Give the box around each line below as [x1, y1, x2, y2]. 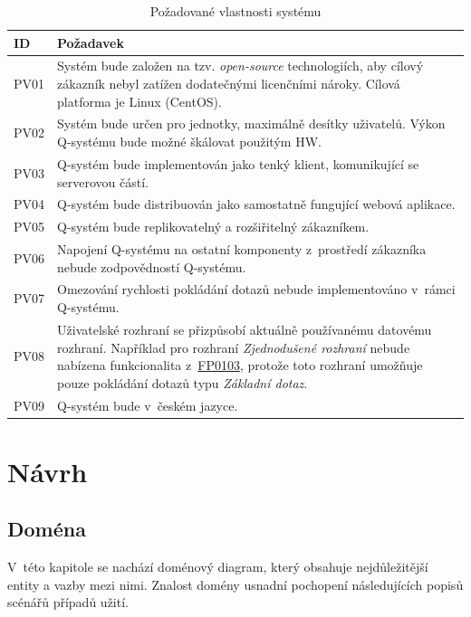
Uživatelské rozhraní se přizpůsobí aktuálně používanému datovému [57, 319, 432, 338]
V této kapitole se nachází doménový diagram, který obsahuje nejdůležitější [7, 557, 428, 576]
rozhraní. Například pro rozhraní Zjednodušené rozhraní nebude [57, 337, 410, 356]
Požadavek [57, 33, 124, 52]
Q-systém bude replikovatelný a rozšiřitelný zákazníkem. [57, 217, 370, 236]
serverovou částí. [57, 172, 149, 191]
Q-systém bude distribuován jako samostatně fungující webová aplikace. [57, 195, 456, 214]
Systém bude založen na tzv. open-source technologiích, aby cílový [57, 56, 424, 75]
